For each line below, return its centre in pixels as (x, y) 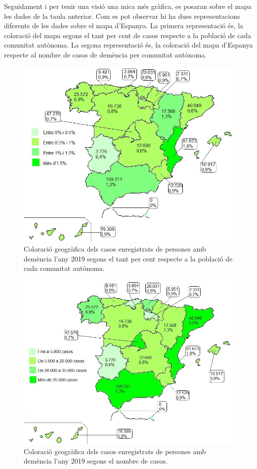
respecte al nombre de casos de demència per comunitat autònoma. (106, 54)
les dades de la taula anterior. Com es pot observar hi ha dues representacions (122, 16)
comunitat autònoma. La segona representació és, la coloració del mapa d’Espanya (128, 45)
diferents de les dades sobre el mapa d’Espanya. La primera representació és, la (124, 26)
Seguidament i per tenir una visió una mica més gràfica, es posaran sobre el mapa (128, 6)
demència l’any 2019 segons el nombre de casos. (96, 461)
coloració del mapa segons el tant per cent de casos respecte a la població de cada (128, 35)
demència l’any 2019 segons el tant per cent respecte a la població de (128, 258)
